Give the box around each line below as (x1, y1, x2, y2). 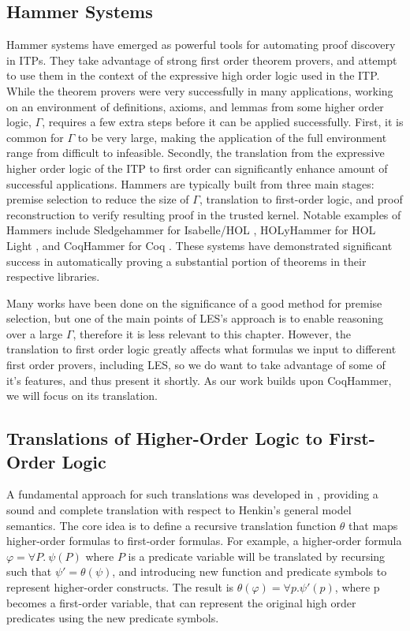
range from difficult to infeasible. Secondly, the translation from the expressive (6, 144, 385, 161)
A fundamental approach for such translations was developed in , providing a (6, 486, 378, 502)
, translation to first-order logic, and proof (199, 191, 403, 207)
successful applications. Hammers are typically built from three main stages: (6, 175, 375, 192)
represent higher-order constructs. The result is (6, 579, 234, 596)
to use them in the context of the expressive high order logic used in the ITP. (6, 67, 380, 84)
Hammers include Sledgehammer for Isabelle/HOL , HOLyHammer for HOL (6, 222, 376, 238)
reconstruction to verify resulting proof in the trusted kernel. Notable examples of (6, 206, 401, 222)
